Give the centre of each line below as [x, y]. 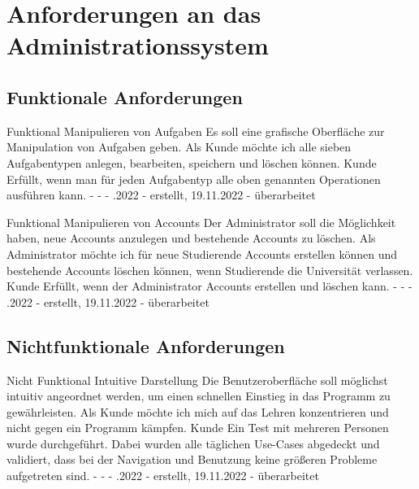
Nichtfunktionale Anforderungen [146, 345]
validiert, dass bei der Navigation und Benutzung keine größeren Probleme [192, 459]
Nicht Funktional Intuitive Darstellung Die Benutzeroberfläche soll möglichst [197, 380]
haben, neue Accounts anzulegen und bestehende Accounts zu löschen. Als [191, 238]
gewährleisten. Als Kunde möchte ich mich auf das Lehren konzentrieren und [198, 411]
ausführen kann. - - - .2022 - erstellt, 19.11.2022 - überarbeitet [161, 195]
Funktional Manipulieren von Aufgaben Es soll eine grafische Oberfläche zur [196, 131]
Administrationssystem [138, 45]
